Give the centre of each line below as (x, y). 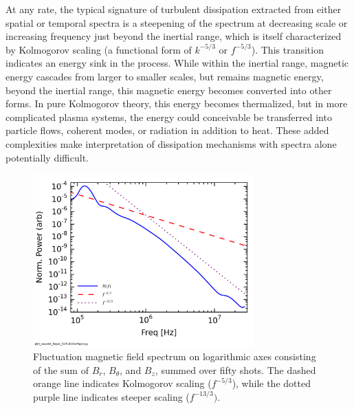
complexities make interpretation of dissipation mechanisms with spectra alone (171, 143)
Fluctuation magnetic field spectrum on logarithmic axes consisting (175, 356)
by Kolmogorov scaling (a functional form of (99, 49)
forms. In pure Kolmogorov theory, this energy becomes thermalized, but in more (177, 103)
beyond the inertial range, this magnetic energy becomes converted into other (169, 90)
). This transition (287, 49)
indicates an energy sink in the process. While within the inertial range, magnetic (177, 63)
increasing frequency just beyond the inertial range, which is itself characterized (174, 36)
